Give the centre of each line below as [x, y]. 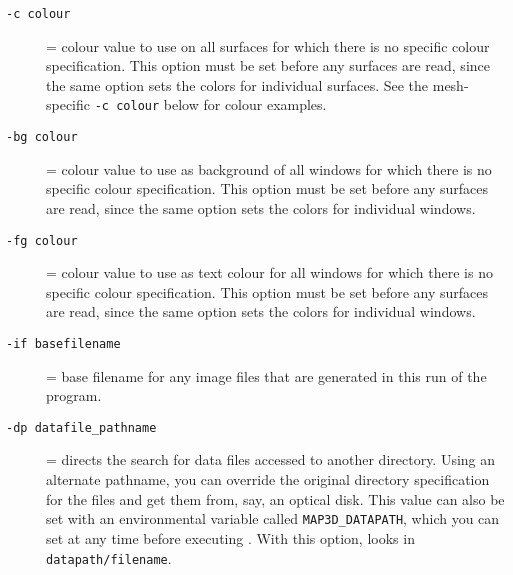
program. [74, 395]
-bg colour [42, 137]
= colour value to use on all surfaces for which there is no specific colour [268, 45]
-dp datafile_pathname [81, 427]
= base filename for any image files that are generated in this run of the [266, 375]
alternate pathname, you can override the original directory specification [268, 479]
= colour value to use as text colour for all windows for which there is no [269, 272]
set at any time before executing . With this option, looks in [230, 537]
